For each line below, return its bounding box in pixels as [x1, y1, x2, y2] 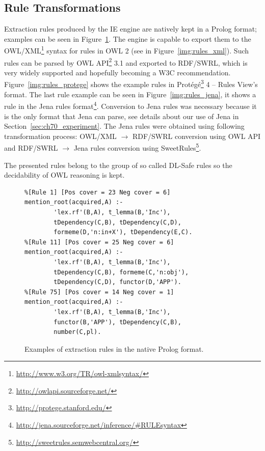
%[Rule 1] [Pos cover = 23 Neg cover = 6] [24, 188, 171, 196]
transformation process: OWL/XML [4, 130, 117, 141]
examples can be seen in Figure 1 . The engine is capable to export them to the [4, 33, 251, 44]
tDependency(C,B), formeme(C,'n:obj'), [54, 268, 189, 276]
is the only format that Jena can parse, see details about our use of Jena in [4, 110, 239, 121]
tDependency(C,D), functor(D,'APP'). [54, 278, 181, 286]
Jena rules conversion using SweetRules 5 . [73, 141, 201, 153]
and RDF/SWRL [4, 143, 58, 153]
